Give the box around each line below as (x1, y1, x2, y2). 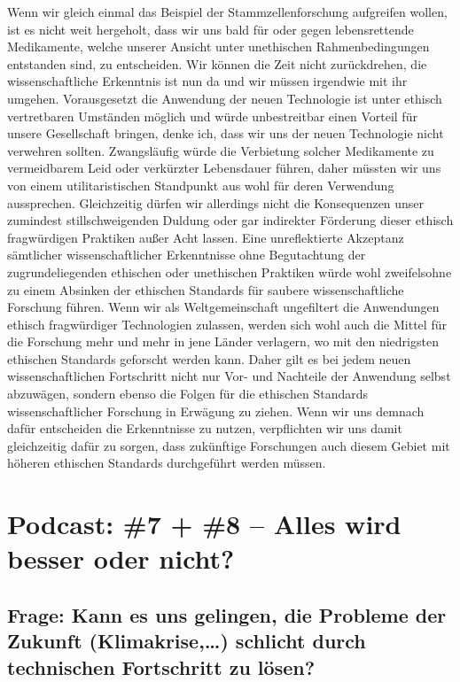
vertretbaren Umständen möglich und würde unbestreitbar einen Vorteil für (7, 106, 417, 125)
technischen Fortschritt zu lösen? (7, 653, 316, 680)
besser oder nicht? (7, 540, 235, 577)
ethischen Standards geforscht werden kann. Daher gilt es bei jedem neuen (7, 349, 411, 368)
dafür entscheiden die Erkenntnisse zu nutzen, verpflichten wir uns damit (7, 419, 402, 438)
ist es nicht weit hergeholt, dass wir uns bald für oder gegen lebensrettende (7, 19, 414, 38)
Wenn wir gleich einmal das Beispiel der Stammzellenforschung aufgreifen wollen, (7, 3, 448, 20)
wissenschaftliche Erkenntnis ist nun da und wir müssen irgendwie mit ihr (7, 72, 408, 90)
